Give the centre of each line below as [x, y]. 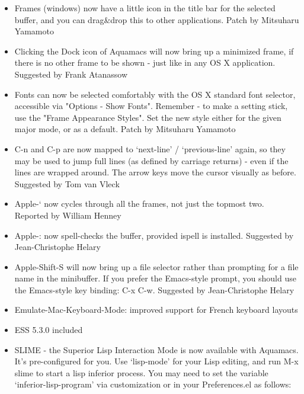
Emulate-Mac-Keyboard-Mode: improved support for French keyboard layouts [156, 310]
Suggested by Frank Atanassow [71, 74]
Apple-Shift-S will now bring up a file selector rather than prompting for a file [156, 266]
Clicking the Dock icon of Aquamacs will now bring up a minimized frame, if [154, 51]
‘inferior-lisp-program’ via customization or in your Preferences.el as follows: [153, 384]
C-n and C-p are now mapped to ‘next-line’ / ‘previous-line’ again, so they [150, 148]
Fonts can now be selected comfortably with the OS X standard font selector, [155, 94]
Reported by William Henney [68, 215]
